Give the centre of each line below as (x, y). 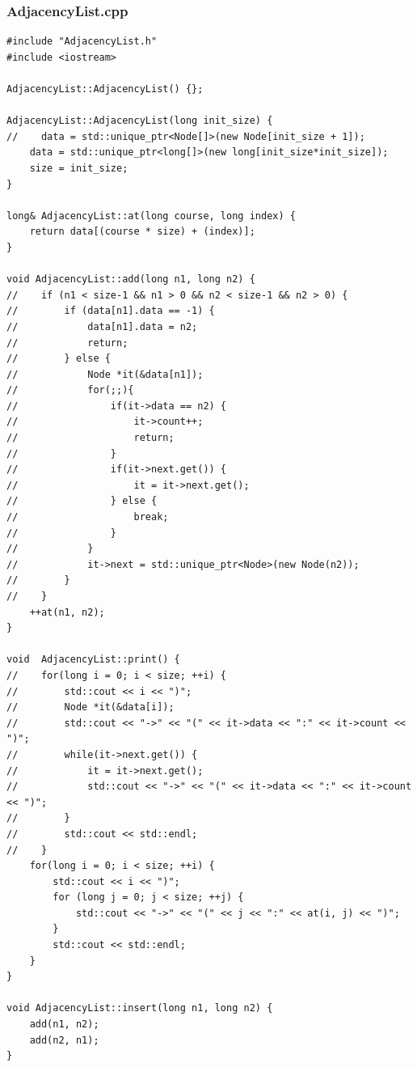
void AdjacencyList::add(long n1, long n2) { (131, 279)
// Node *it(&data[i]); (91, 707)
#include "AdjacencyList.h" (82, 42)
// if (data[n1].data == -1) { (111, 311)
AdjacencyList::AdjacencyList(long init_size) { (140, 121)
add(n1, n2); (64, 1025)
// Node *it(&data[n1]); (105, 374)
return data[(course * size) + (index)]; (142, 232)
